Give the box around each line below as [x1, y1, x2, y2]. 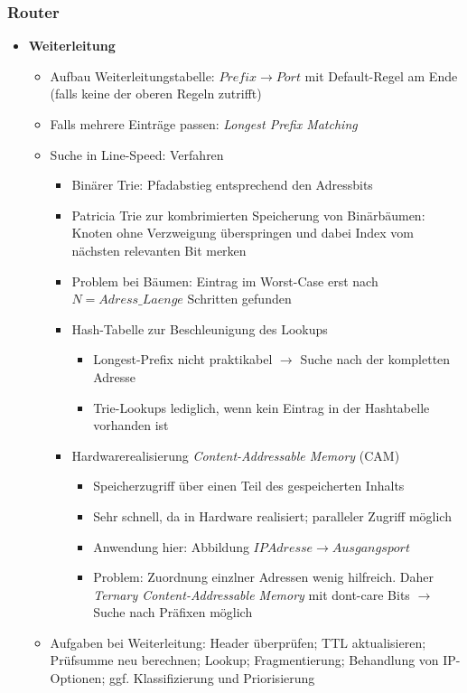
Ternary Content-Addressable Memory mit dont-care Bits [93, 585, 410, 604]
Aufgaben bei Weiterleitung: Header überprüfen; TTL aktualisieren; [50, 632, 426, 651]
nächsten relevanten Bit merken [71, 240, 247, 259]
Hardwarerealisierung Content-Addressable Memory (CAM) [71, 445, 400, 464]
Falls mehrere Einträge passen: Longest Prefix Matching [50, 115, 358, 133]
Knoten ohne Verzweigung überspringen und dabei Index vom [71, 223, 415, 242]
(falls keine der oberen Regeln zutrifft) [50, 84, 262, 103]
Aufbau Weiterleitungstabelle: [50, 66, 215, 85]
